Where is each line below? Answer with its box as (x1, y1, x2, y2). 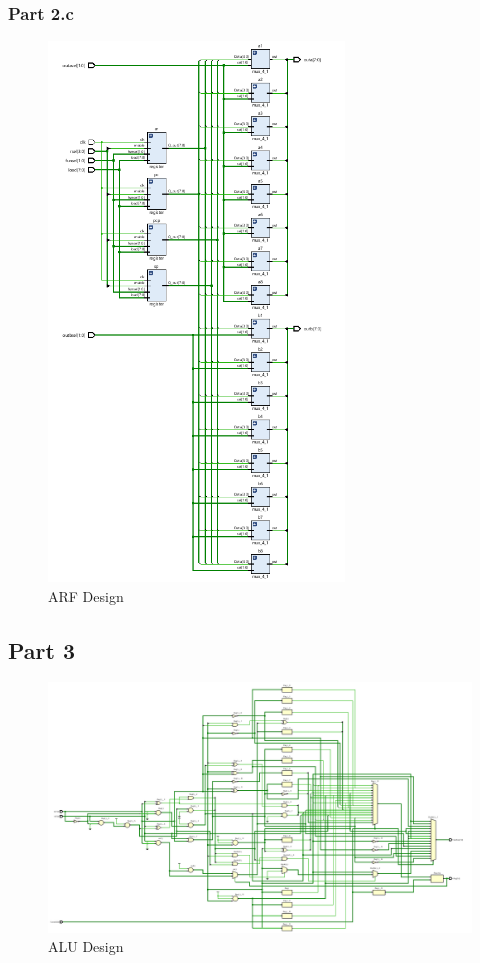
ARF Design (48, 585, 124, 606)
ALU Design (48, 936, 124, 957)
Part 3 (8, 634, 76, 665)
